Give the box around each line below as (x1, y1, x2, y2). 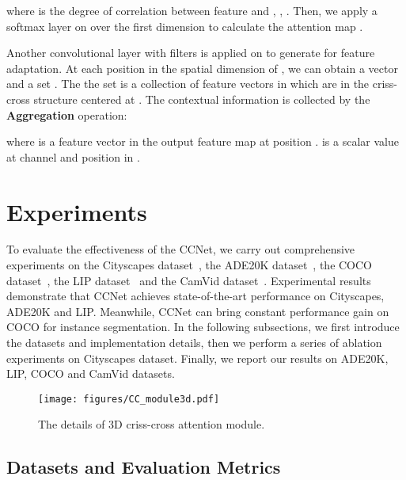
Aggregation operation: (6, 106, 127, 123)
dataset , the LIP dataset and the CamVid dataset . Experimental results (6, 272, 371, 288)
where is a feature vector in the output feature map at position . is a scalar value (6, 133, 399, 150)
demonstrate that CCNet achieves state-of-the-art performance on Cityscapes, (6, 288, 385, 304)
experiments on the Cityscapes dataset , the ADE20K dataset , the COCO (6, 257, 373, 273)
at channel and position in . (6, 148, 140, 165)
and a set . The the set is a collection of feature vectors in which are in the (6, 75, 370, 92)
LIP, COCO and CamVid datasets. (6, 365, 175, 382)
